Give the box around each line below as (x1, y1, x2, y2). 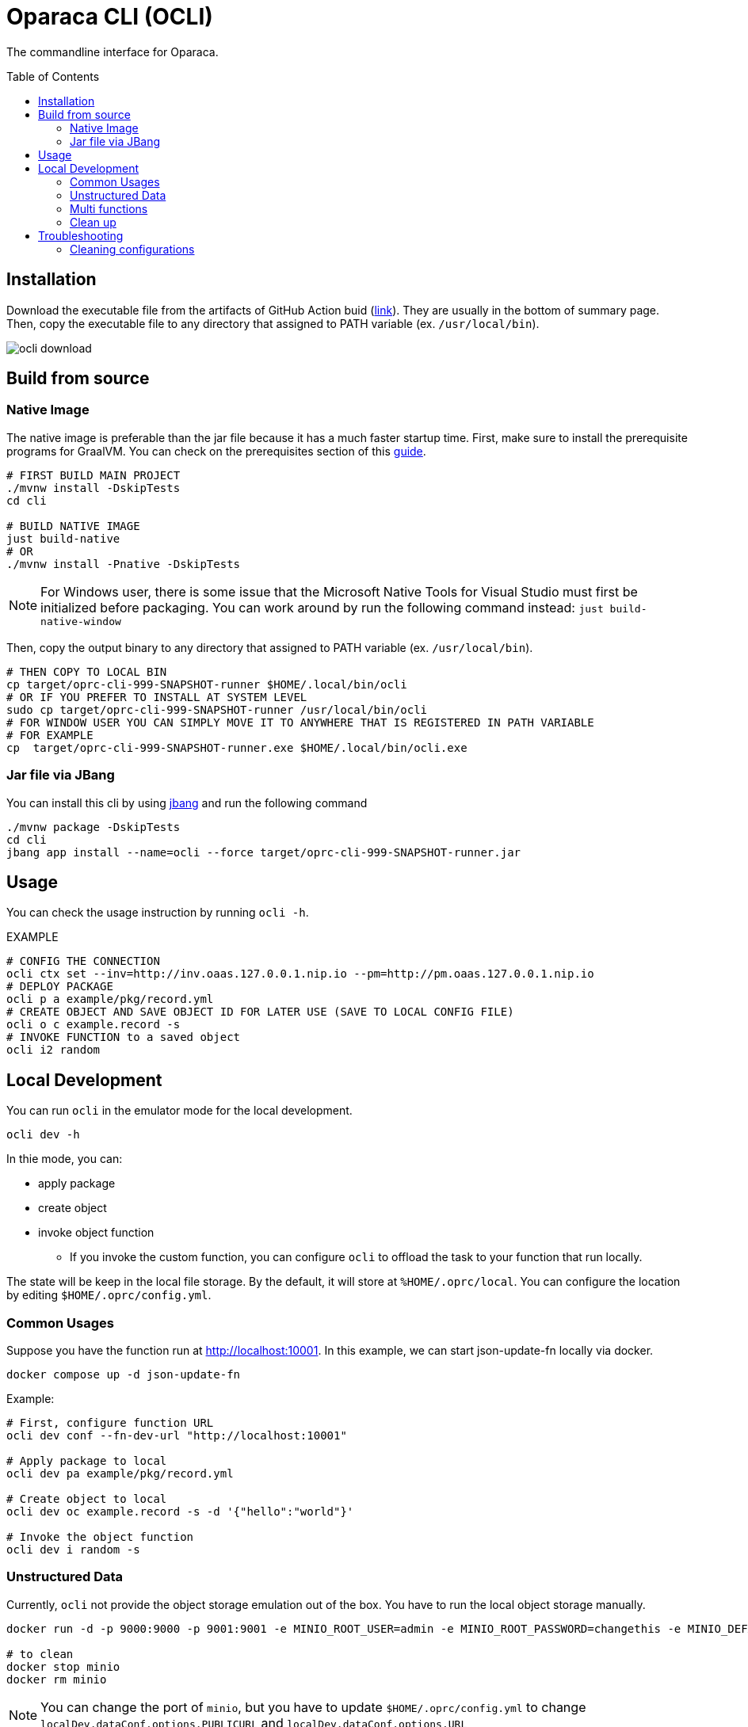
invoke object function (38, 1226, 155, 1240)
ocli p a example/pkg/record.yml (6, 993, 214, 1006)
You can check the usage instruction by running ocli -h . (6, 905, 309, 920)
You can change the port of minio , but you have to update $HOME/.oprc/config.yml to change (40, 1698, 586, 1715)
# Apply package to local (6, 1454, 167, 1467)
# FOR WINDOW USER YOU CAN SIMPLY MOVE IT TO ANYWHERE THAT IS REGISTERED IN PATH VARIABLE (6, 715, 594, 729)
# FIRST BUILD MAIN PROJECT (6, 468, 181, 482)
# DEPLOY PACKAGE (6, 980, 113, 993)
